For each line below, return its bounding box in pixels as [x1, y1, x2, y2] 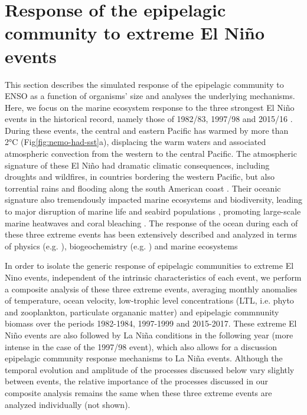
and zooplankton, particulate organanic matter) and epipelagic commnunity [5, 305, 279, 318]
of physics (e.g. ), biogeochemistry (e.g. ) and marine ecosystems [5, 239, 238, 252]
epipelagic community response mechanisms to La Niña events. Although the [5, 352, 283, 364]
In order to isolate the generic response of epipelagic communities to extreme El [5, 259, 294, 272]
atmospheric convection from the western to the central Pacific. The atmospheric [5, 147, 297, 160]
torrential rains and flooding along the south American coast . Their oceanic [5, 182, 281, 194]
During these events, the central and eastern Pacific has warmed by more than [5, 124, 289, 136]
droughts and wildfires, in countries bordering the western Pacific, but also [5, 170, 275, 183]
